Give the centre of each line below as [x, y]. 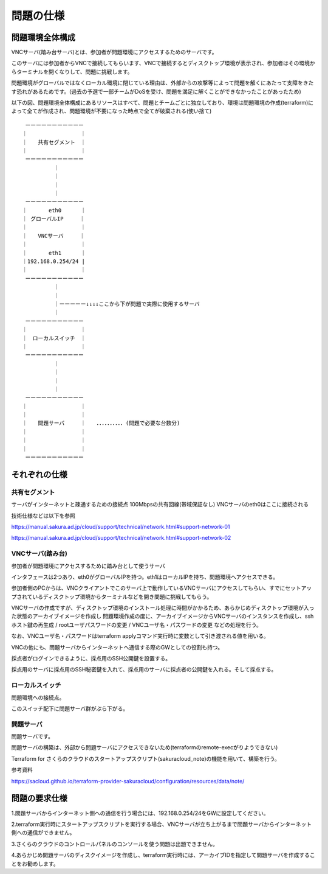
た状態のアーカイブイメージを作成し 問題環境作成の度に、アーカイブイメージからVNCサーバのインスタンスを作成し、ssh [162, 616]
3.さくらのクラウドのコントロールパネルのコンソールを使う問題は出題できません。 [114, 844]
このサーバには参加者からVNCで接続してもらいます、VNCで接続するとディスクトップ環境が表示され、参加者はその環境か [163, 63]
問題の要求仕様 [39, 798]
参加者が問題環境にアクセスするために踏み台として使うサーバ [88, 565]
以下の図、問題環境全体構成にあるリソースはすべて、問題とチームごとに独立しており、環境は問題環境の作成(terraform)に [162, 103]
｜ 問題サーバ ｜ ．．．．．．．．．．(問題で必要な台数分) [101, 423]
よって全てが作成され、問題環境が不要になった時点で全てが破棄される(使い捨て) [111, 111]
